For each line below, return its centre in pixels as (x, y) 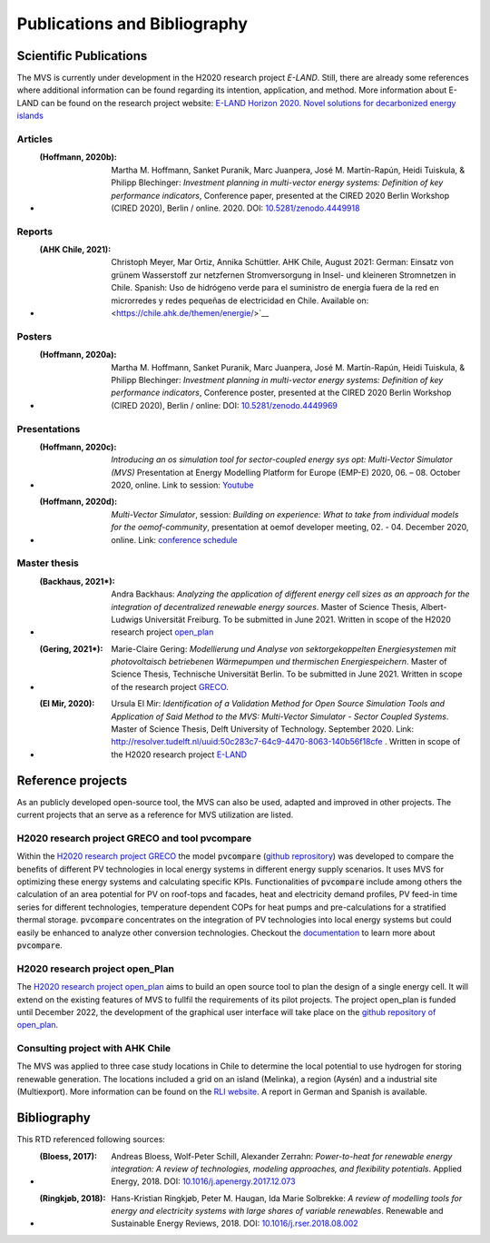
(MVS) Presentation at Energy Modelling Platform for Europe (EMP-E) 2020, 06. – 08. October (286, 472)
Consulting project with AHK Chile (94, 1049)
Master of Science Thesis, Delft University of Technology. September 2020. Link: (263, 729)
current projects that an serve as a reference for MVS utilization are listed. (155, 815)
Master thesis (48, 563)
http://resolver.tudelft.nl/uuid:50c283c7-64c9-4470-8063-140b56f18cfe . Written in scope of (286, 742)
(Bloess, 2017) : (68, 1156)
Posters (34, 336)
